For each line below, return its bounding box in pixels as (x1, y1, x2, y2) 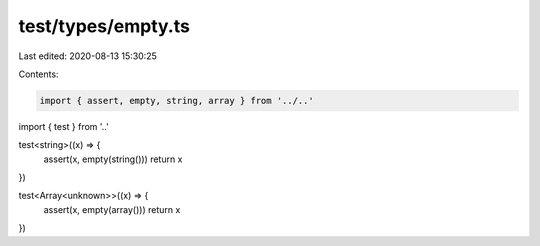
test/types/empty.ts (18, 15, 190, 37)
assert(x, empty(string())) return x (43, 153, 183, 165)
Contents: (18, 68, 59, 80)
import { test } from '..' (18, 120, 109, 132)
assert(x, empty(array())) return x (43, 203, 181, 215)
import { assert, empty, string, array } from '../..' (39, 95, 314, 106)
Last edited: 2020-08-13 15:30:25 (18, 50, 157, 62)
